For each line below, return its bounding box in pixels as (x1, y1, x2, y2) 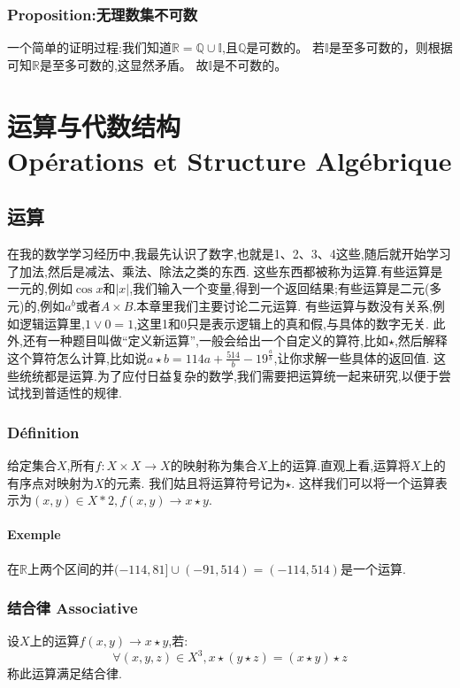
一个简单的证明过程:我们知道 (7, 38, 172, 57)
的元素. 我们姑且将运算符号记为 (103, 473, 286, 491)
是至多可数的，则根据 (328, 38, 453, 57)
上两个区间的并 (27, 559, 114, 577)
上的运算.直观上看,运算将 (267, 455, 411, 474)
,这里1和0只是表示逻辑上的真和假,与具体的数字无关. (134, 313, 429, 332)
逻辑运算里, (19, 313, 85, 332)
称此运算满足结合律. (7, 664, 122, 683)
